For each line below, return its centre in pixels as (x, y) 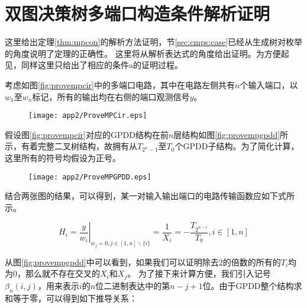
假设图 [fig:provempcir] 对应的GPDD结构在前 (87, 134)
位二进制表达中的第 (133, 285)
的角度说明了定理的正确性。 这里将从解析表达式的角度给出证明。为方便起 (147, 53)
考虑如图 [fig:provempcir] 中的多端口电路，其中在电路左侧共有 (120, 84)
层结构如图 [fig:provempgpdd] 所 (231, 134)
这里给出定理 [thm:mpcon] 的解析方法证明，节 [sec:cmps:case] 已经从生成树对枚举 (154, 42)
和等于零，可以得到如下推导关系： (71, 298)
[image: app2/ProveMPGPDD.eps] (90, 177)
